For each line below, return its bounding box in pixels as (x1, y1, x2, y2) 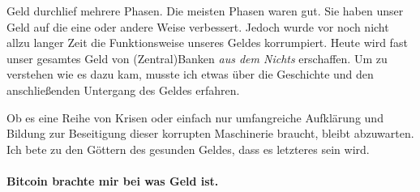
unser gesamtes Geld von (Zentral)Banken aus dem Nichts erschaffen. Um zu (6, 49, 388, 66)
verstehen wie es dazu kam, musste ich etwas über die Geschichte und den (6, 66, 374, 83)
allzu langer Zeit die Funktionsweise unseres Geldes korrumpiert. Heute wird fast (6, 34, 408, 51)
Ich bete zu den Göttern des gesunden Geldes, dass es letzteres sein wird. (6, 140, 370, 157)
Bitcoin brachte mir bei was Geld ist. (6, 172, 219, 189)
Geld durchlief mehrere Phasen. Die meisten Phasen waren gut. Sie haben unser (6, 2, 404, 19)
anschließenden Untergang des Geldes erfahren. (6, 81, 240, 98)
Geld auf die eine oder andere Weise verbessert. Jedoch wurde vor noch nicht (6, 18, 389, 35)
